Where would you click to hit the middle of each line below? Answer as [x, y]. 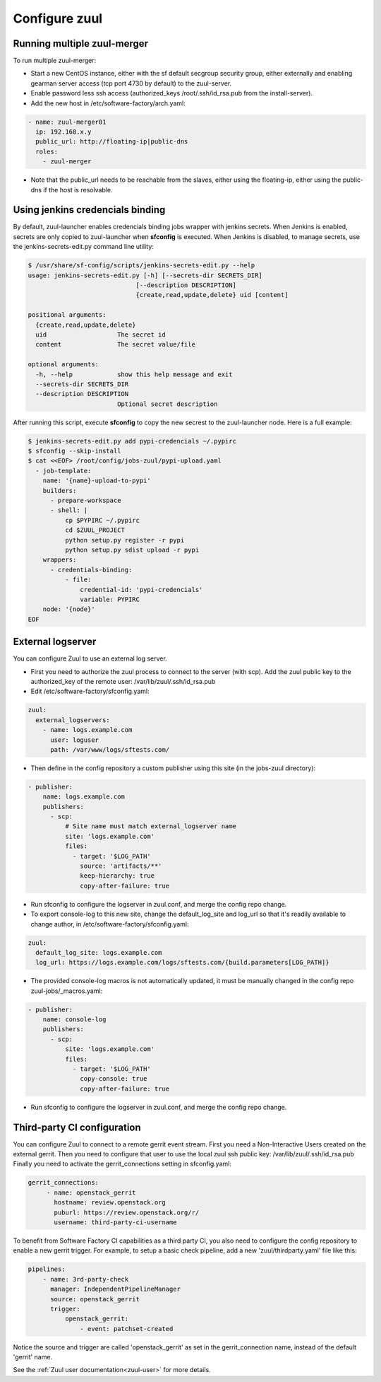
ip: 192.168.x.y [64, 132]
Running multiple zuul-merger [80, 43]
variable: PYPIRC [110, 599]
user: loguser [74, 740]
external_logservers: [73, 720]
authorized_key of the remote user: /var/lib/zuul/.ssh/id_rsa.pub [123, 681]
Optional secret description [167, 404]
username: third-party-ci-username [115, 1223]
